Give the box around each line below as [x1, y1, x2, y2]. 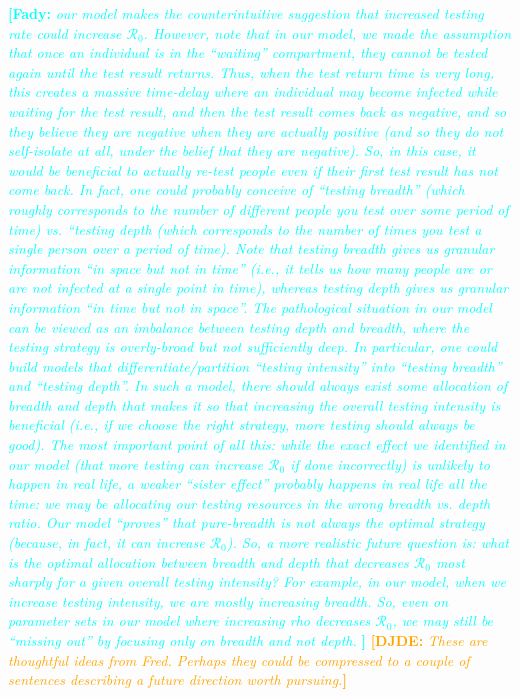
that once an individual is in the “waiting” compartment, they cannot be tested [8, 42, 488, 63]
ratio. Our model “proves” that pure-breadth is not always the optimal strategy [8, 512, 485, 533]
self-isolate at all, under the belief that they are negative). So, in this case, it [8, 140, 476, 161]
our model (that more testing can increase [8, 453, 263, 474]
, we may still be [392, 610, 494, 631]
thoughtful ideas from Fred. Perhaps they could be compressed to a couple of [8, 649, 470, 670]
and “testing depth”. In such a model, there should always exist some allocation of [8, 375, 508, 396]
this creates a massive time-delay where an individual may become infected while [8, 81, 498, 102]
